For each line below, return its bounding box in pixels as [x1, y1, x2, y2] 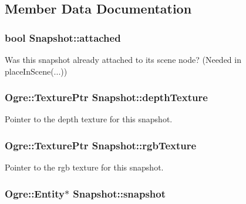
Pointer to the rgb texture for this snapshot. [5, 161, 164, 173]
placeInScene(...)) [5, 65, 68, 77]
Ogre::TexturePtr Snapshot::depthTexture [5, 90, 208, 105]
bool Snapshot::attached [5, 30, 121, 45]
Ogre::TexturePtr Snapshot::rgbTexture [5, 138, 197, 152]
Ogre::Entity [5, 186, 65, 200]
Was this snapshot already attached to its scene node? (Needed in [5, 53, 241, 65]
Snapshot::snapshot [73, 186, 166, 200]
